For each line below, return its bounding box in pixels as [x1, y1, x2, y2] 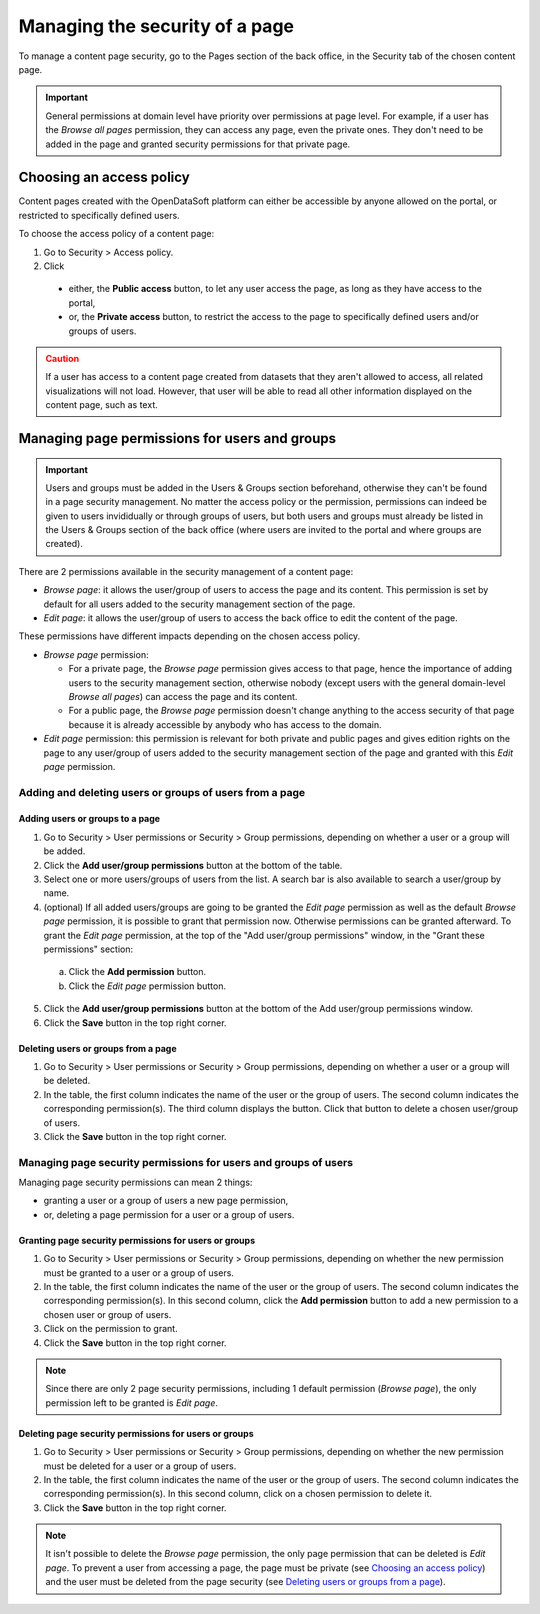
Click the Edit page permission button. [68, 980, 227, 992]
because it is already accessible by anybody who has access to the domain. [68, 718, 382, 730]
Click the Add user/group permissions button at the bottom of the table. [43, 859, 343, 871]
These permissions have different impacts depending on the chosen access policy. [18, 630, 361, 642]
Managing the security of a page [18, 15, 295, 37]
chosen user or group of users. [43, 1308, 172, 1320]
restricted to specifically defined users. [18, 209, 180, 221]
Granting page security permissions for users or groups [18, 1234, 255, 1246]
